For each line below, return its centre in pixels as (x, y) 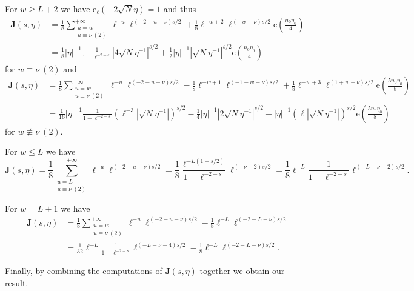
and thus (180, 8)
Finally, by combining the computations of (84, 271)
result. (17, 282)
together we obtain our (242, 271)
